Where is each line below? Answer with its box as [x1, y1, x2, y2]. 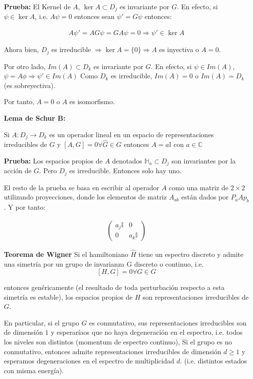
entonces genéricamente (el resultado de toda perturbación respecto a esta [4, 282, 225, 292]
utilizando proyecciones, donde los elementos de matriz [4, 192, 167, 202]
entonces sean [74, 11, 115, 21]
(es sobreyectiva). [4, 80, 55, 90]
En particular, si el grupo [4, 317, 79, 327]
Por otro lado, [4, 61, 46, 71]
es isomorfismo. [69, 96, 115, 107]
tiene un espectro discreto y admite [138, 249, 244, 259]
